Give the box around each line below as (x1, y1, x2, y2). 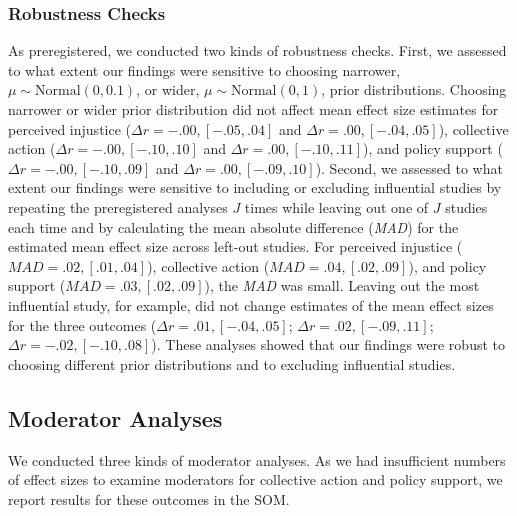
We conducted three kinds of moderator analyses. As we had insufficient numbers (8, 449, 506, 470)
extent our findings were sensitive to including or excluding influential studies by (8, 177, 502, 198)
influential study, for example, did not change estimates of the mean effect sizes (8, 294, 494, 315)
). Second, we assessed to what (315, 157, 503, 178)
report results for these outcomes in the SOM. (8, 488, 290, 509)
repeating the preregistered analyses (8, 196, 228, 217)
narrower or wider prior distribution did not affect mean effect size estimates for (8, 99, 499, 119)
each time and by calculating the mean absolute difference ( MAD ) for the (8, 216, 459, 237)
